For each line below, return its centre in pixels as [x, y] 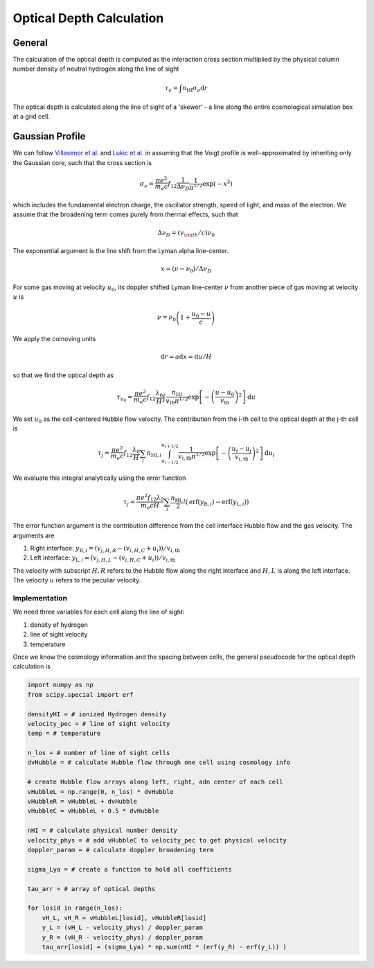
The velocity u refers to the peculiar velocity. [77, 580]
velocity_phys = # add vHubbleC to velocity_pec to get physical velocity [157, 840]
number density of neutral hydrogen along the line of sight [96, 69]
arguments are [34, 535]
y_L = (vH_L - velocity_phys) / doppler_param [123, 928]
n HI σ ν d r [195, 89]
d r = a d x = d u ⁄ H [186, 357]
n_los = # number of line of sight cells [99, 753]
